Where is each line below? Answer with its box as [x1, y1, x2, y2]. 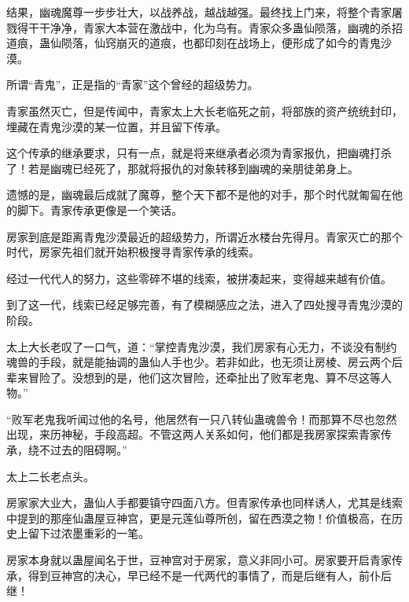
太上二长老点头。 [6, 468, 94, 484]
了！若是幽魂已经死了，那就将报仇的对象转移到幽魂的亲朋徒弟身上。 [6, 160, 359, 176]
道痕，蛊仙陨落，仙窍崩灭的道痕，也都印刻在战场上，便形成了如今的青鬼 [6, 35, 381, 51]
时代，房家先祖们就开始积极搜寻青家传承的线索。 [6, 244, 260, 260]
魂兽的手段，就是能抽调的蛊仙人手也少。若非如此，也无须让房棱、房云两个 [6, 354, 392, 370]
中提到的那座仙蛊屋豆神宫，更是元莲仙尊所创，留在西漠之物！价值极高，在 [6, 509, 392, 526]
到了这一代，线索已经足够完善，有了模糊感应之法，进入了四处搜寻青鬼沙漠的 [6, 296, 403, 313]
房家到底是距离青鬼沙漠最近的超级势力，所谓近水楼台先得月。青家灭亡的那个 [6, 228, 403, 244]
